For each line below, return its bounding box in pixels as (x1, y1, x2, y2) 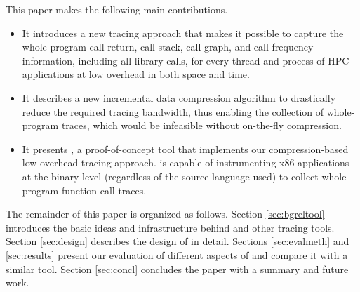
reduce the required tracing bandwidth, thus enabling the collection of (22, 104, 324, 119)
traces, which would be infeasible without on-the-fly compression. (61, 118, 342, 133)
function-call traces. (61, 182, 147, 197)
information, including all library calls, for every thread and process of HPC (22, 53, 349, 67)
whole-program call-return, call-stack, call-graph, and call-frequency (22, 39, 314, 54)
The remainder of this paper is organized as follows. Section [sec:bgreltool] (6, 206, 325, 221)
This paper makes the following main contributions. (6, 2, 228, 16)
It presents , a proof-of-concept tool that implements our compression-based (22, 141, 349, 156)
